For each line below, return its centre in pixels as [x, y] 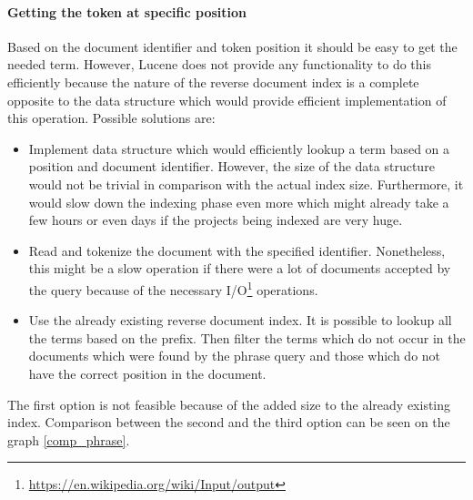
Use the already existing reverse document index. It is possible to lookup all [240, 320]
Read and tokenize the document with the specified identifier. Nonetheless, [237, 250]
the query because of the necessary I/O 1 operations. [173, 288]
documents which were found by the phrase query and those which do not [235, 356]
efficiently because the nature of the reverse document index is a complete [213, 82]
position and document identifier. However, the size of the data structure [231, 166]
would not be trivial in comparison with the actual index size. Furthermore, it [246, 184]
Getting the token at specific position [127, 11]
